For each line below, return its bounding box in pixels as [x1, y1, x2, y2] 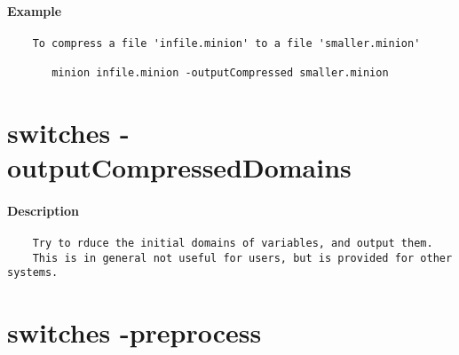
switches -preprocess [7, 314, 262, 351]
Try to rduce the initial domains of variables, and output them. [32, 237, 433, 250]
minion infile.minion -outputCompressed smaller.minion [51, 67, 389, 80]
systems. [7, 266, 59, 280]
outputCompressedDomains [7, 149, 352, 185]
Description [7, 201, 80, 219]
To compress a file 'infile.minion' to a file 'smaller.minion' [32, 36, 421, 50]
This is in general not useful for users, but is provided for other [32, 251, 453, 264]
